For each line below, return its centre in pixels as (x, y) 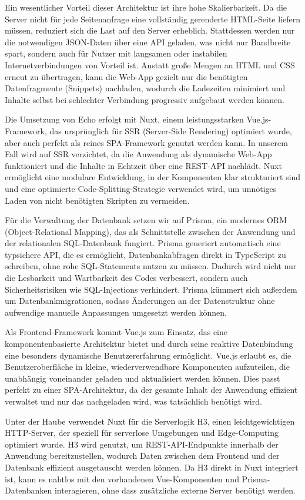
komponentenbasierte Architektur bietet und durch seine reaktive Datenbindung (149, 344)
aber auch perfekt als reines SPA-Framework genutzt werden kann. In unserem (146, 142)
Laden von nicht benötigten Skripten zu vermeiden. (97, 200)
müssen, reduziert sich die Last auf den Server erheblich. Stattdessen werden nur (150, 30)
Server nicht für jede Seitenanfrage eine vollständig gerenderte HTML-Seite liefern (153, 19)
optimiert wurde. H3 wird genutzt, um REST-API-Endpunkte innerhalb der (142, 444)
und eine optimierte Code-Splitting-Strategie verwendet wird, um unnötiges (141, 188)
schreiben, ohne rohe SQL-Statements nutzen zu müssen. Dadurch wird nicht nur (151, 266)
